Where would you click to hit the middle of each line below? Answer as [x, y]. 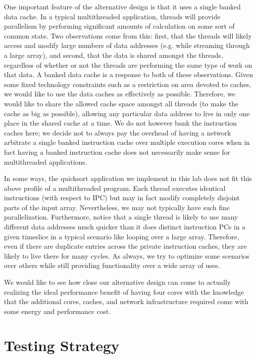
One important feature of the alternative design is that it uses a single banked [123, 6]
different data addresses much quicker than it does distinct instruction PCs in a [125, 227]
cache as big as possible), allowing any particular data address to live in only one [127, 113]
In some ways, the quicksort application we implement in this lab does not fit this [128, 178]
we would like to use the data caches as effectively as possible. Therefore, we [120, 94]
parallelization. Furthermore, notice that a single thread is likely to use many [121, 217]
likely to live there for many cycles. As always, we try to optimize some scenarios [127, 255]
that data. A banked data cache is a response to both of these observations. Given [129, 74]
